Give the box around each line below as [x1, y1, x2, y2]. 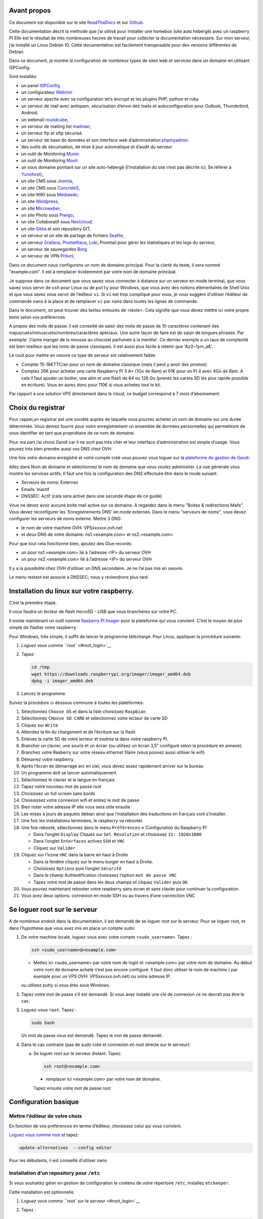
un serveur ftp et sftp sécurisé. [21, 130, 83, 136]
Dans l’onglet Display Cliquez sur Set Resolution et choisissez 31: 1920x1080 [33, 831, 202, 837]
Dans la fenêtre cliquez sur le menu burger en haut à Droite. [33, 859, 153, 865]
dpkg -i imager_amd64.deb [31, 678, 94, 684]
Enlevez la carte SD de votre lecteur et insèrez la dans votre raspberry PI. [21, 736, 169, 742]
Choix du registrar [9, 404, 65, 412]
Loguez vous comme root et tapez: [9, 1132, 79, 1138]
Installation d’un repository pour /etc [9, 1169, 100, 1176]
